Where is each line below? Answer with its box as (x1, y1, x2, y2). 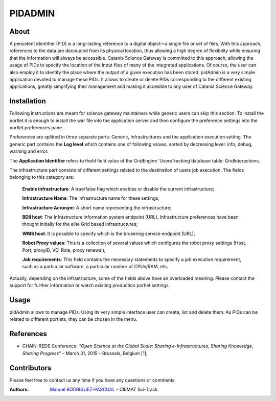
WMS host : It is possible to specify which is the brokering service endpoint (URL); (22, 230, 195, 237)
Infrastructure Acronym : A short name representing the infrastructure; (22, 204, 172, 210)
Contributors (9, 363, 52, 372)
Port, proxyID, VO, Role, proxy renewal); (22, 247, 106, 253)
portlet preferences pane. (9, 125, 63, 131)
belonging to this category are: (9, 174, 74, 180)
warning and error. (9, 148, 49, 154)
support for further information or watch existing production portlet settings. (9, 282, 170, 289)
